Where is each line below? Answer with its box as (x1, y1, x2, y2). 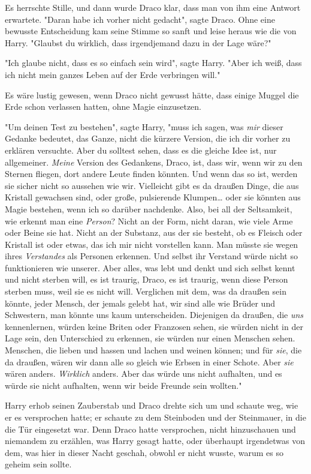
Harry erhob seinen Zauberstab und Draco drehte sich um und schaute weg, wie (5, 399, 298, 412)
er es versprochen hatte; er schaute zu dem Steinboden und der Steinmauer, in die (5, 411, 306, 423)
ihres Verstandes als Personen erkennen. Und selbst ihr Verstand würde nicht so (5, 250, 298, 262)
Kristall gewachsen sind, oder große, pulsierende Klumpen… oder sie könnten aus (5, 191, 301, 203)
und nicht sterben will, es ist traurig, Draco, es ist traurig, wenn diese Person (5, 273, 288, 286)
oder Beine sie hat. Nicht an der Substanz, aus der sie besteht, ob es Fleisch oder (5, 226, 303, 239)
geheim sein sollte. (5, 458, 72, 470)
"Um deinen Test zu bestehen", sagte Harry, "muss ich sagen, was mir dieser (5, 120, 283, 133)
